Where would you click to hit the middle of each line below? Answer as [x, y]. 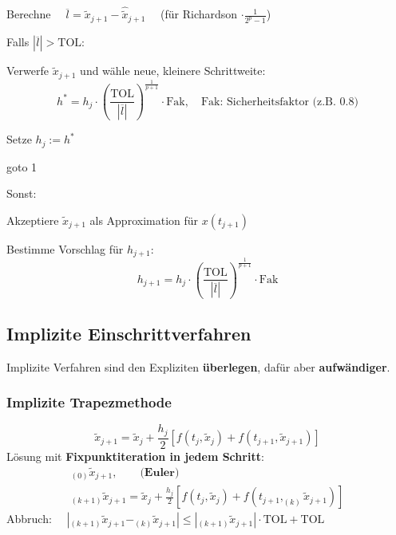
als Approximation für [144, 220]
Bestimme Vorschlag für [65, 248]
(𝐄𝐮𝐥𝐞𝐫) [160, 472]
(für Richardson [199, 14]
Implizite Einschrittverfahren [129, 333]
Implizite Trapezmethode [89, 402]
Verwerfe [28, 71]
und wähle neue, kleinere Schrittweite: [173, 71]
